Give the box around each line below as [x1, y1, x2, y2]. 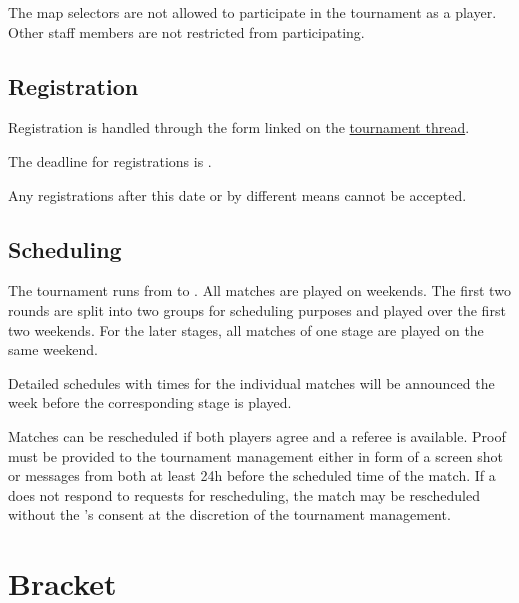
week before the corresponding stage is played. [8, 392, 292, 413]
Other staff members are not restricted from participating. [8, 21, 365, 42]
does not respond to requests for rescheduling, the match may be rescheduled [8, 484, 480, 505]
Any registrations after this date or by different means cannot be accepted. [8, 184, 467, 205]
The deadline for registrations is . [8, 150, 212, 171]
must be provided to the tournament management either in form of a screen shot [8, 445, 504, 466]
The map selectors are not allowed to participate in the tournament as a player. [8, 2, 497, 22]
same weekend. [8, 339, 98, 360]
